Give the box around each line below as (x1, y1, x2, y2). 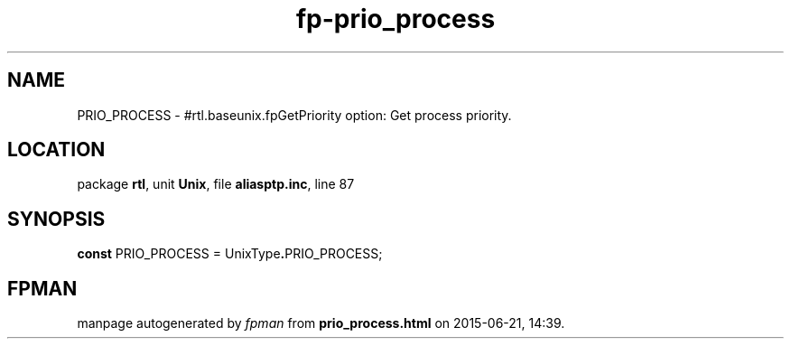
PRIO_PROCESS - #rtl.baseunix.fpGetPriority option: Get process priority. (77, 107, 512, 123)
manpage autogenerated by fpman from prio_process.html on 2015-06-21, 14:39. (77, 315, 565, 332)
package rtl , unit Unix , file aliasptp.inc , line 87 (77, 176, 355, 192)
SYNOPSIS (7, 207, 106, 230)
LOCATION (7, 138, 106, 162)
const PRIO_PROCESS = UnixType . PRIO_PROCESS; (77, 246, 383, 262)
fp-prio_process (295, 4, 496, 34)
